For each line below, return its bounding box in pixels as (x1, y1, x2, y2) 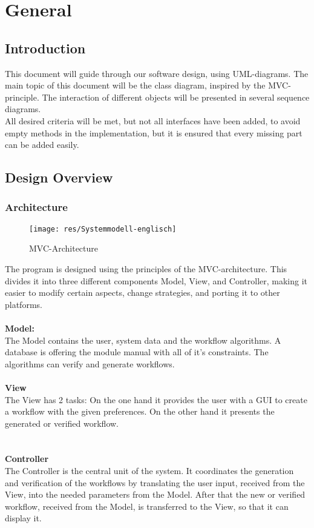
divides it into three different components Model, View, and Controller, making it (5, 274, 308, 287)
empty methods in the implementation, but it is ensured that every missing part (5, 126, 303, 139)
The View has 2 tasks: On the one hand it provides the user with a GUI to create (5, 393, 307, 406)
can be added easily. (5, 138, 79, 151)
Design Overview (5, 168, 113, 187)
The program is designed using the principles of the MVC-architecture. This (5, 262, 287, 275)
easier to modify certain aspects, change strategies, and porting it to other (5, 286, 280, 299)
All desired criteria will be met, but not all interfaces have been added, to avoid (5, 114, 301, 127)
